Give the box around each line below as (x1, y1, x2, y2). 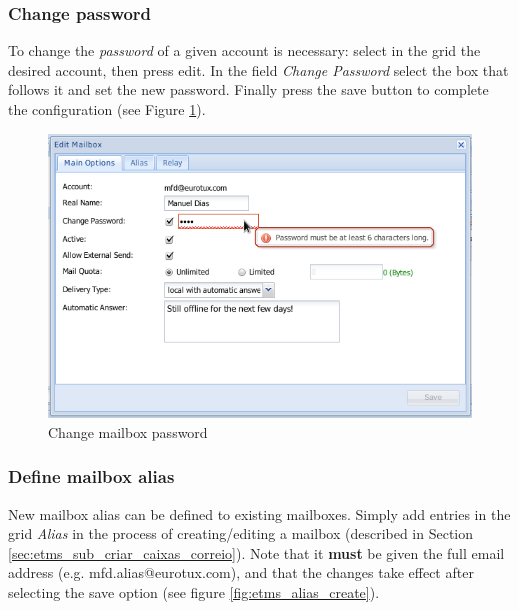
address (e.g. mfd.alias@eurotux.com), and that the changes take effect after (8, 562, 474, 583)
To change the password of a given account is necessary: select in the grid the (8, 40, 481, 61)
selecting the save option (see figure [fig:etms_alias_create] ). (8, 581, 380, 602)
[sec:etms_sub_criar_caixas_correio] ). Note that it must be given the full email (8, 542, 505, 563)
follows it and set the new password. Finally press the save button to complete (8, 79, 489, 100)
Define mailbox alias (8, 464, 175, 489)
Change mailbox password (48, 421, 208, 442)
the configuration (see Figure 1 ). (8, 99, 206, 119)
